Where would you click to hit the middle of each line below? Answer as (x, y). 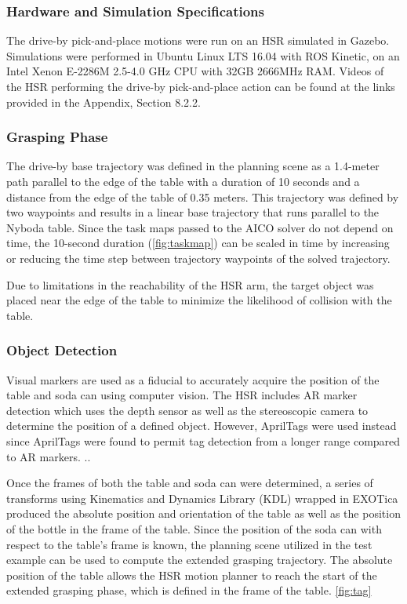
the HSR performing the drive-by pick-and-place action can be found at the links (201, 86)
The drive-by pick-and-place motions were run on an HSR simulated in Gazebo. (198, 40)
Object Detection (62, 350)
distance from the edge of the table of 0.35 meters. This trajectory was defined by (203, 196)
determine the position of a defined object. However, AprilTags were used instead (202, 426)
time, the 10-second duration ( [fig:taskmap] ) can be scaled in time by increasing (198, 243)
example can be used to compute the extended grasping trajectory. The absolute (200, 560)
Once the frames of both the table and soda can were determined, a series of (190, 483)
